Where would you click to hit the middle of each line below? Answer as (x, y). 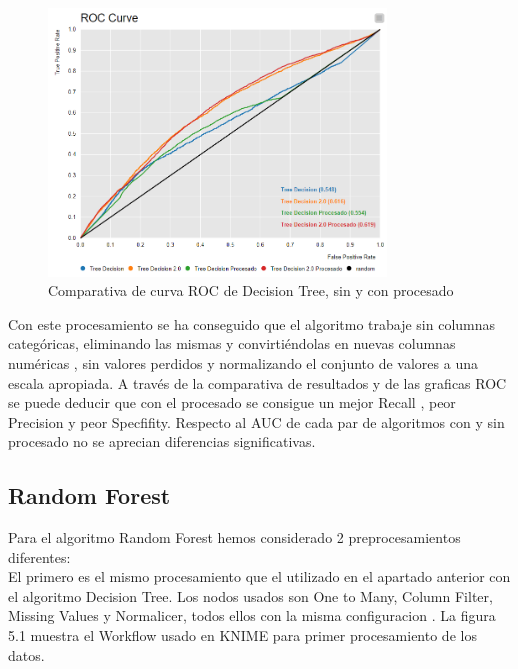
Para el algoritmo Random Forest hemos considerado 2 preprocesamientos (234, 537)
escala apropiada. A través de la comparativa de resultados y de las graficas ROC (257, 382)
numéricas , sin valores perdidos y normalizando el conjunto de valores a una (243, 362)
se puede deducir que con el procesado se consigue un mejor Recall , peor (232, 402)
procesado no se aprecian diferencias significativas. (162, 441)
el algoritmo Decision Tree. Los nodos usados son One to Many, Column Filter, (250, 595)
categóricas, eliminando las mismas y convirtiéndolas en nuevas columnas (232, 343)
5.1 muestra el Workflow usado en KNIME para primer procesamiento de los (242, 635)
